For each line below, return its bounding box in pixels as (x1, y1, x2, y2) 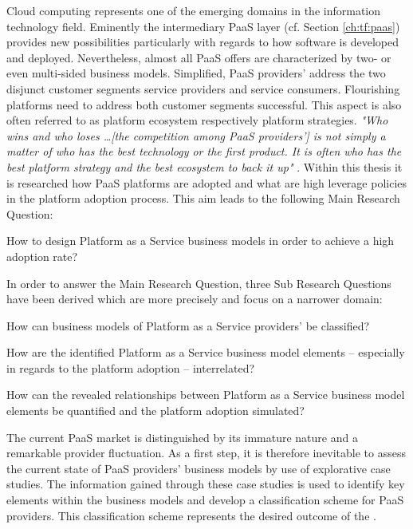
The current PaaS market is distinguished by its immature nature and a (6, 428, 358, 445)
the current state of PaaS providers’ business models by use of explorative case (6, 460, 391, 476)
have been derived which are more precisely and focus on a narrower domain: (6, 290, 383, 307)
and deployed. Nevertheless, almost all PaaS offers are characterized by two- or (6, 49, 391, 65)
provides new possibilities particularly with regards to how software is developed (6, 34, 399, 50)
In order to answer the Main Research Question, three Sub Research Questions (6, 274, 391, 291)
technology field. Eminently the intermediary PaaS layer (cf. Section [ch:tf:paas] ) (6, 18, 400, 34)
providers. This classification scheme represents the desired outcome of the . (6, 507, 376, 523)
